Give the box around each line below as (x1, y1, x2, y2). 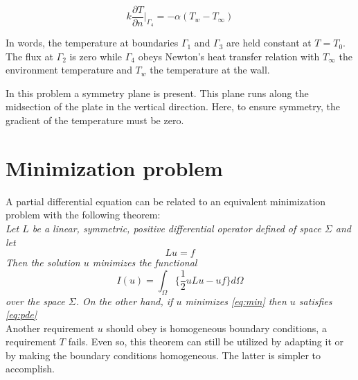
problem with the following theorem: (6, 207, 161, 222)
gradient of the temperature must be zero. (6, 113, 184, 128)
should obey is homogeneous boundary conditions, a (106, 320, 327, 335)
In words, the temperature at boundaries (6, 35, 179, 50)
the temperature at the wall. (150, 62, 270, 77)
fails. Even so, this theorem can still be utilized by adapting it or (68, 334, 343, 349)
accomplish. (6, 361, 55, 376)
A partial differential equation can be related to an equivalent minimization (6, 193, 326, 208)
